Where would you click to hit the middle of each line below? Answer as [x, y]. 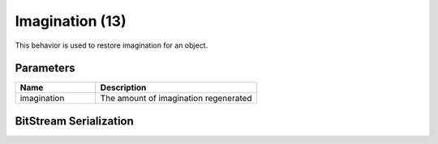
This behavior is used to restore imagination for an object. [112, 45]
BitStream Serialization [74, 121]
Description [123, 87]
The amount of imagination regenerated [176, 99]
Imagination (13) [71, 21]
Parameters [45, 68]
